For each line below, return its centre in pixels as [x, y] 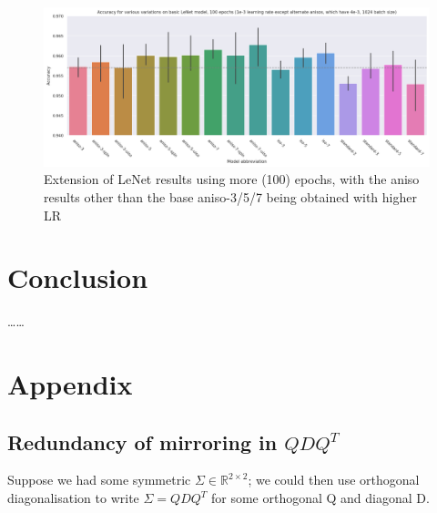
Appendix [70, 384]
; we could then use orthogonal [334, 480]
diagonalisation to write [73, 498]
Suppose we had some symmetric [99, 480]
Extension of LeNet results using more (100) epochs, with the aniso [232, 179]
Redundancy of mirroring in [142, 441]
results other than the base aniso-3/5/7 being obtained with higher [230, 196]
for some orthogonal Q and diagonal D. [320, 498]
